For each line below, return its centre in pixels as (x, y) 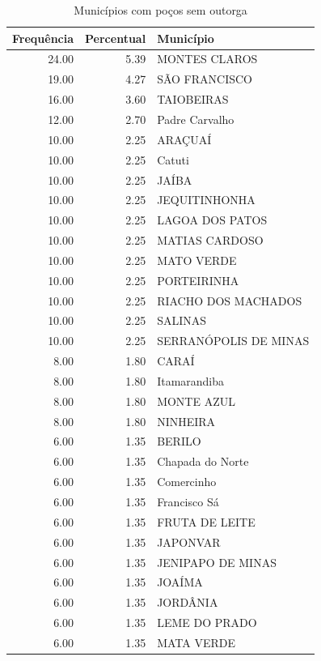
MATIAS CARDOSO (210, 240)
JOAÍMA (180, 582)
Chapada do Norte (203, 461)
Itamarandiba (191, 380)
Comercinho (187, 482)
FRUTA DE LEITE (206, 521)
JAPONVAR (189, 542)
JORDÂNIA (188, 602)
